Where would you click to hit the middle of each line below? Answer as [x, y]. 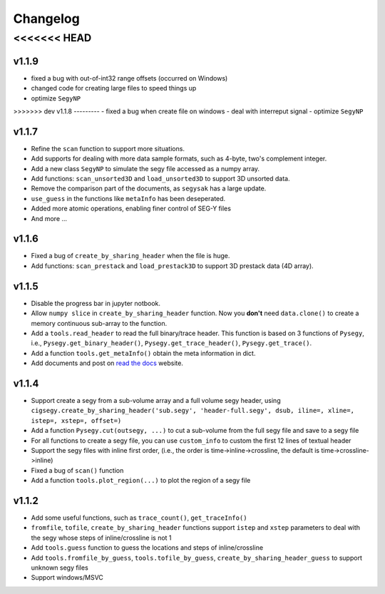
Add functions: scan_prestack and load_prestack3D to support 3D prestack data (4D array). [172, 266]
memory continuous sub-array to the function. [99, 323]
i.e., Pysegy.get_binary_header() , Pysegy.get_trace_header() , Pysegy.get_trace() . [171, 343]
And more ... [49, 218]
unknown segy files [60, 568]
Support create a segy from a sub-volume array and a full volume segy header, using [156, 400]
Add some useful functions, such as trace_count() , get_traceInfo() [139, 518]
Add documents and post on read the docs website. [107, 363]
